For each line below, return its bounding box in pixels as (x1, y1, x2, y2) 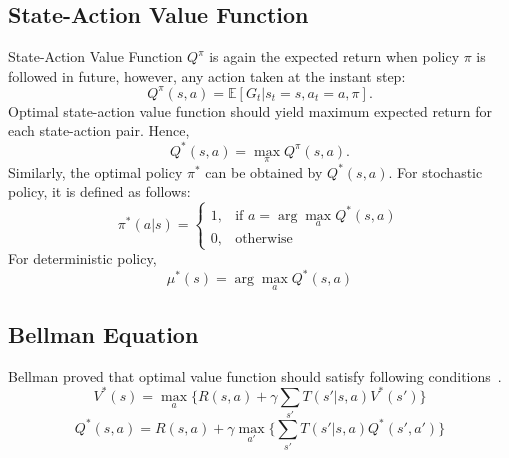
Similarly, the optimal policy (8, 161, 183, 182)
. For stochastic (388, 161, 483, 182)
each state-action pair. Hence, (8, 120, 190, 141)
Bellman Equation (8, 318, 199, 349)
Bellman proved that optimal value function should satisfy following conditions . (8, 365, 502, 386)
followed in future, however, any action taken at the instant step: (8, 65, 406, 86)
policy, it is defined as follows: (8, 181, 191, 202)
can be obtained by (205, 161, 323, 182)
